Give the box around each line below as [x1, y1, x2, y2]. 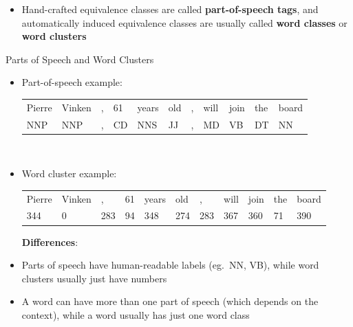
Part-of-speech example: [21, 75, 122, 89]
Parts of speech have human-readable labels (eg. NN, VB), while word [21, 258, 319, 272]
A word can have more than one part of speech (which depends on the [21, 294, 319, 308]
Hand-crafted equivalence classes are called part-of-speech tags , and [21, 2, 319, 16]
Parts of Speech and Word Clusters [6, 52, 154, 66]
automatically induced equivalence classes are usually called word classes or [21, 15, 347, 30]
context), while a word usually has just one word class [21, 307, 250, 322]
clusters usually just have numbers [21, 271, 167, 285]
